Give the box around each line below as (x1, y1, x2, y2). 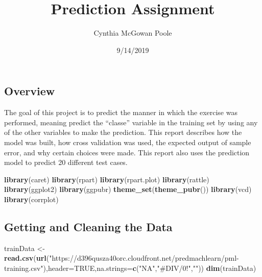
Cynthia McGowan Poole (93, 27, 172, 38)
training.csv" (4, 262, 43, 273)
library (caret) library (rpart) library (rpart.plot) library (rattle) (4, 174, 209, 184)
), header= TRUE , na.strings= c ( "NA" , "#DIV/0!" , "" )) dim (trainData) (43, 262, 256, 273)
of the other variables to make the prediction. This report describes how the (4, 127, 242, 137)
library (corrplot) (4, 193, 59, 204)
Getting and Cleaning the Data (4, 218, 173, 234)
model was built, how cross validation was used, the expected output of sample (4, 136, 251, 147)
